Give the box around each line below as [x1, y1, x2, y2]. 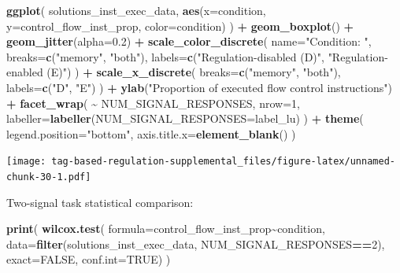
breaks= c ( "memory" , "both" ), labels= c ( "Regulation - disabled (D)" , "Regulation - [6, 48, 388, 65]
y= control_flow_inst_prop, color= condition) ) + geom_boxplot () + [6, 17, 354, 34]
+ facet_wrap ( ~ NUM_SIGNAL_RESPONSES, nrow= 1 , [6, 94, 300, 111]
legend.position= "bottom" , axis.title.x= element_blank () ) [6, 125, 296, 142]
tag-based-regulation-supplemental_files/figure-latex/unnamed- [51, 156, 395, 168]
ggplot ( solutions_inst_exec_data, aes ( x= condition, [6, 2, 266, 18]
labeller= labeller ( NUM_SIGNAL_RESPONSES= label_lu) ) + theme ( [6, 110, 364, 127]
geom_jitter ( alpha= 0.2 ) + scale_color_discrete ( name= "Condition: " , [6, 33, 372, 50]
